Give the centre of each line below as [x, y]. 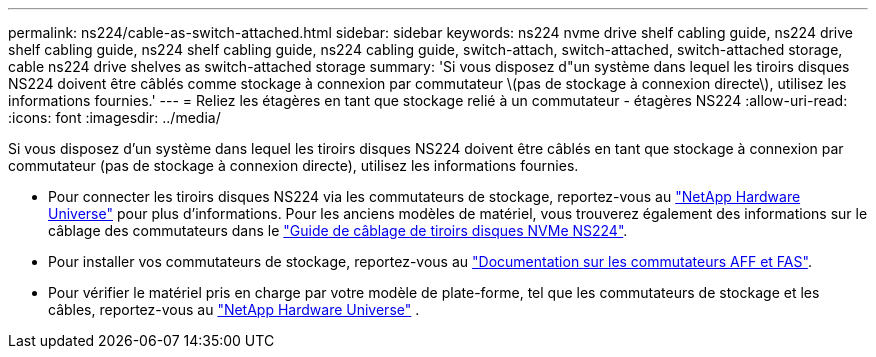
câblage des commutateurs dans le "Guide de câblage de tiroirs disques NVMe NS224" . [338, 230]
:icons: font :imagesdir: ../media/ [114, 117]
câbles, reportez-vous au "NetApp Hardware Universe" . [234, 309]
